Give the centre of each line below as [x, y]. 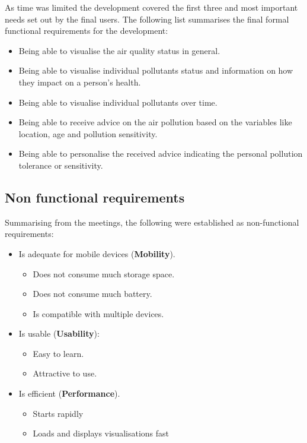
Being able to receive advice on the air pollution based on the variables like [155, 122]
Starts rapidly [58, 413]
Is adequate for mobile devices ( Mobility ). [97, 253]
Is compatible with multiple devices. [98, 313]
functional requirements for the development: [87, 31]
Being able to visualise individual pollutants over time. [118, 102]
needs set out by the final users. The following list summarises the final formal [147, 19]
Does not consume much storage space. [104, 273]
